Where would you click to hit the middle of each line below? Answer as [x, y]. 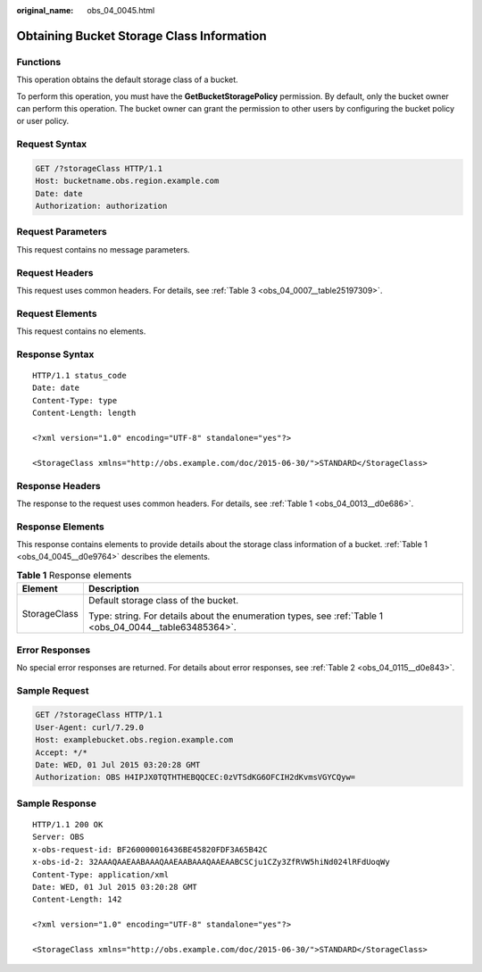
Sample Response [57, 803]
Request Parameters [62, 232]
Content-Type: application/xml [101, 874]
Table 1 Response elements [74, 575]
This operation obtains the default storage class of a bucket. [127, 79]
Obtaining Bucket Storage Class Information [141, 36]
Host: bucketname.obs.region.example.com [127, 181]
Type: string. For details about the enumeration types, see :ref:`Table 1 [236, 616]
